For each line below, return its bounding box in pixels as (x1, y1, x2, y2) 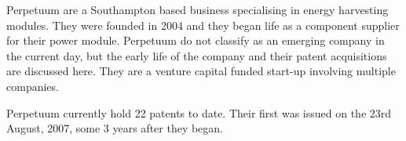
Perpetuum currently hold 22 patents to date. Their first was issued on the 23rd (6, 104, 392, 121)
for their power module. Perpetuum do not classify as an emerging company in (6, 32, 385, 49)
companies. (6, 78, 59, 94)
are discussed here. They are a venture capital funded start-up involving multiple (6, 63, 396, 79)
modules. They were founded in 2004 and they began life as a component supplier (6, 16, 400, 33)
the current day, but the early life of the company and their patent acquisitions (6, 47, 387, 63)
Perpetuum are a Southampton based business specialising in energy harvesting (6, 2, 389, 17)
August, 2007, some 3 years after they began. (6, 120, 224, 136)
